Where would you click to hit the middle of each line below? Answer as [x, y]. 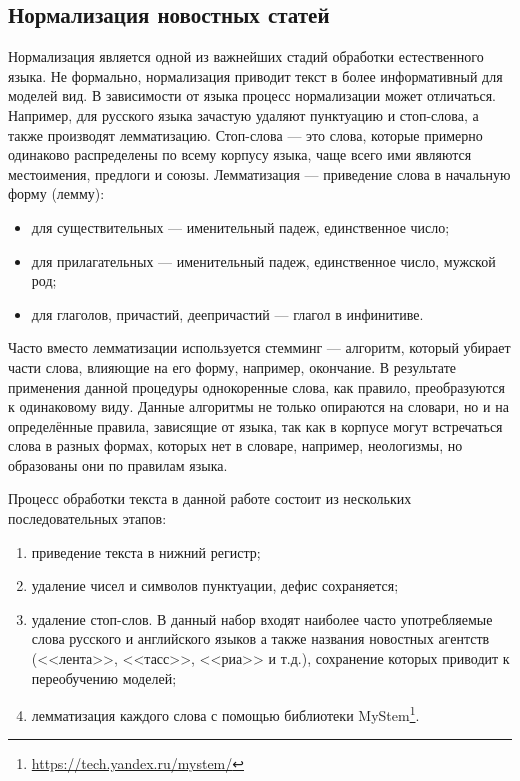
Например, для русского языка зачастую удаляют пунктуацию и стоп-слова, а [243, 114]
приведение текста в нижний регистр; [146, 551]
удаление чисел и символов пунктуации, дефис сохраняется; [215, 585]
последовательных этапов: [87, 518]
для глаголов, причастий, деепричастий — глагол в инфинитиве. [227, 313]
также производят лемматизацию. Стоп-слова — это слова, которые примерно [245, 134]
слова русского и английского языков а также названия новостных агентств [260, 638]
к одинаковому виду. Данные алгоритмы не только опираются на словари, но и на [258, 406]
